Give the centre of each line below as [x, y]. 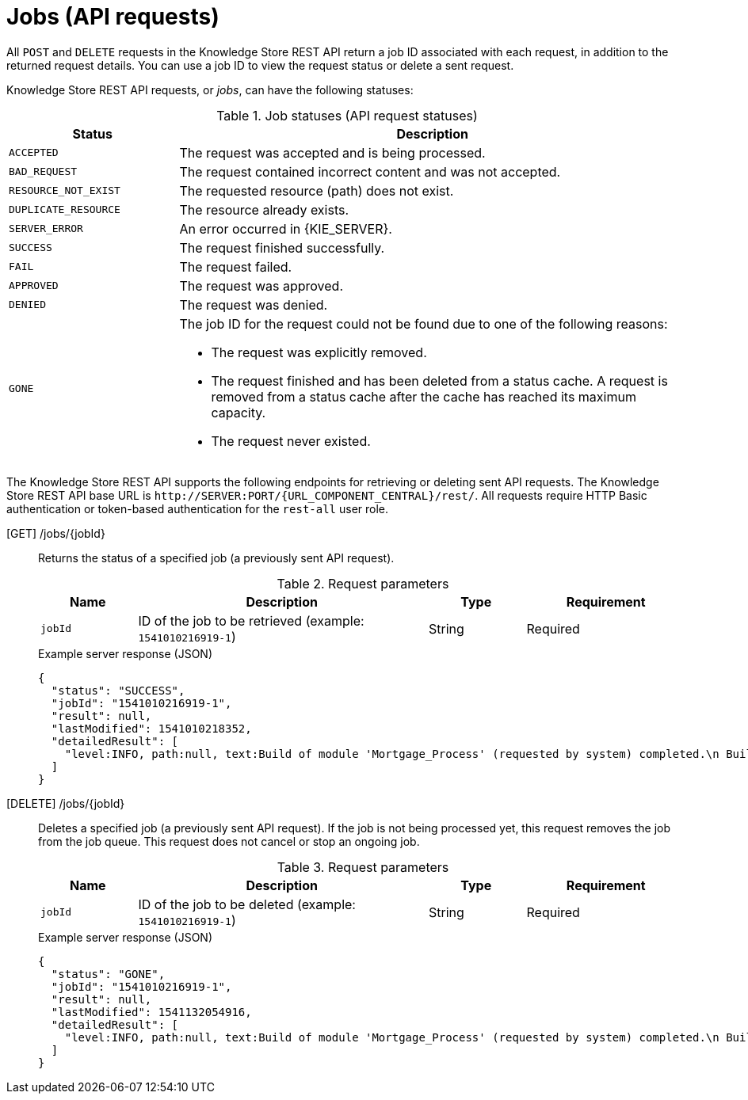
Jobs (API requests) [113, 17]
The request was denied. [254, 304]
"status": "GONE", [108, 974]
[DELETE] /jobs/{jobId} [66, 803]
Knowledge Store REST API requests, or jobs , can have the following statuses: [210, 89]
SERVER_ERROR [46, 229]
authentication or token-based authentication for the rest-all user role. [198, 508]
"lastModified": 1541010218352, [151, 728]
